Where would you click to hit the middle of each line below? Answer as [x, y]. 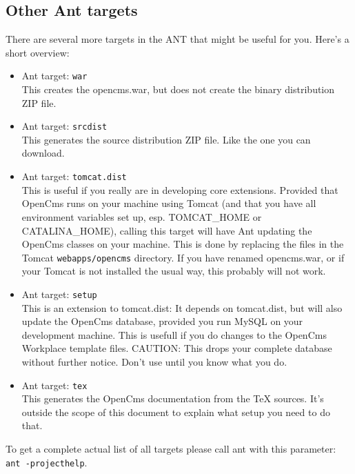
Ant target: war [54, 76]
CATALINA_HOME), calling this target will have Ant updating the [167, 230]
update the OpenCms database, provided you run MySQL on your [162, 321]
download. [43, 153]
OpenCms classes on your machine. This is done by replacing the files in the [183, 244]
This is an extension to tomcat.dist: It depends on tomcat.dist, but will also [182, 307]
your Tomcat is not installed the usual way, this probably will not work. [174, 271]
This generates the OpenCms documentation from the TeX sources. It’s [173, 398]
